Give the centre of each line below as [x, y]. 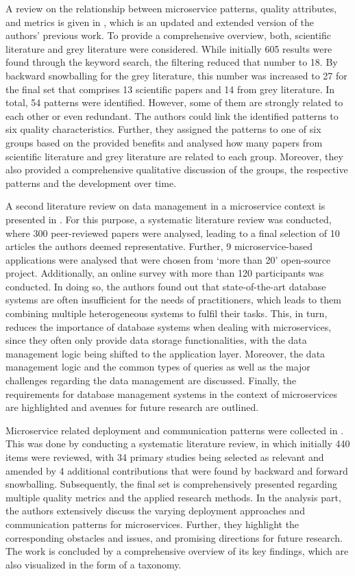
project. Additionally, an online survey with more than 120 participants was [165, 273]
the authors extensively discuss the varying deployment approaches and [155, 511]
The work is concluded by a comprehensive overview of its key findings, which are [177, 551]
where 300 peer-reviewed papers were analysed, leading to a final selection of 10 [173, 233]
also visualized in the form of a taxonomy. [94, 564]
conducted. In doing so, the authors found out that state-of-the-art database [166, 286]
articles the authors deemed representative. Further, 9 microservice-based [159, 246]
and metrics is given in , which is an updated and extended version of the [160, 22]
